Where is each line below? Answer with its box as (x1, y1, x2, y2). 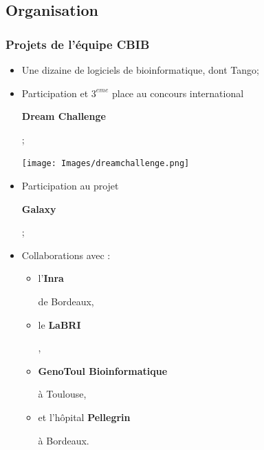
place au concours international (111, 85, 244, 100)
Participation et (21, 85, 89, 100)
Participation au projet (21, 178, 119, 193)
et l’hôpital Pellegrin (38, 409, 131, 424)
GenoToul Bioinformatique (38, 363, 168, 378)
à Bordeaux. (38, 433, 89, 447)
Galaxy (21, 201, 56, 216)
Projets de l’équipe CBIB (5, 35, 150, 52)
